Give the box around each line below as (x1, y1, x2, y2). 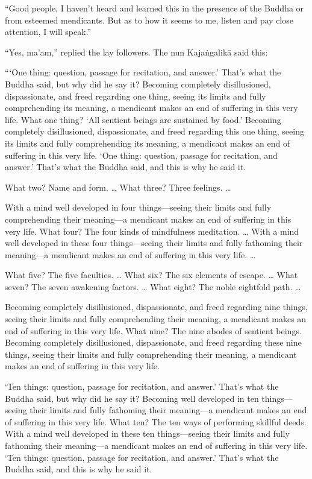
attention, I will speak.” (5, 25, 92, 38)
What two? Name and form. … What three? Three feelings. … (5, 180, 231, 193)
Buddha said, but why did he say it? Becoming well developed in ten (5, 392, 259, 404)
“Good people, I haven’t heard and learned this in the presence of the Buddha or (5, 2, 304, 14)
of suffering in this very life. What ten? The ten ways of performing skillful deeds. (5, 415, 307, 428)
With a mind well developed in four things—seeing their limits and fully (5, 201, 272, 214)
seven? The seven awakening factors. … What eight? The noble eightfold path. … (5, 280, 301, 293)
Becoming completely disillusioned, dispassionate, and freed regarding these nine (5, 336, 302, 349)
